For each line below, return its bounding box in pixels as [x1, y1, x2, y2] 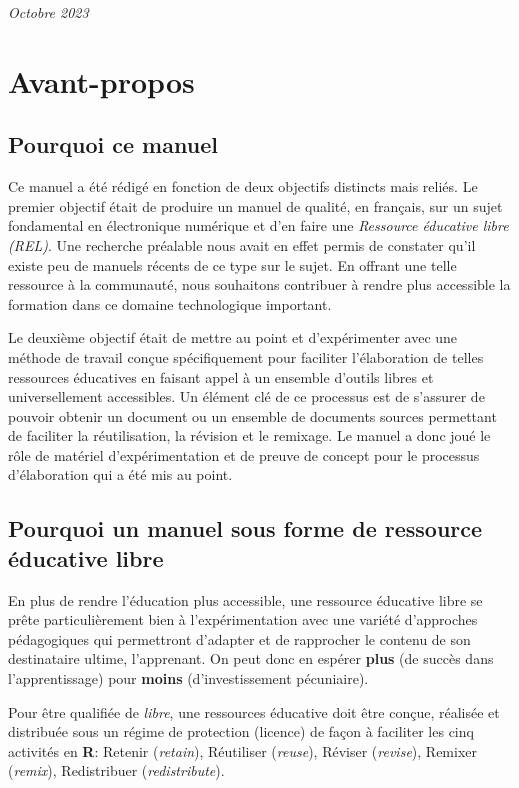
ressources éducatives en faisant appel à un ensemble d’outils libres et [8, 366, 434, 387]
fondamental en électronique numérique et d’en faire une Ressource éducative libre [8, 215, 509, 236]
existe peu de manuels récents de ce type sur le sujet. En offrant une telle [8, 254, 457, 275]
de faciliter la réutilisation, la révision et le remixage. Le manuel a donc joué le [8, 425, 491, 446]
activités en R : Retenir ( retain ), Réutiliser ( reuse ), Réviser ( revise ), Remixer [8, 740, 478, 761]
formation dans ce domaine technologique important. [8, 293, 332, 314]
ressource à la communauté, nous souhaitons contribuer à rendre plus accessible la [8, 274, 511, 295]
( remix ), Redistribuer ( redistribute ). [8, 760, 225, 781]
